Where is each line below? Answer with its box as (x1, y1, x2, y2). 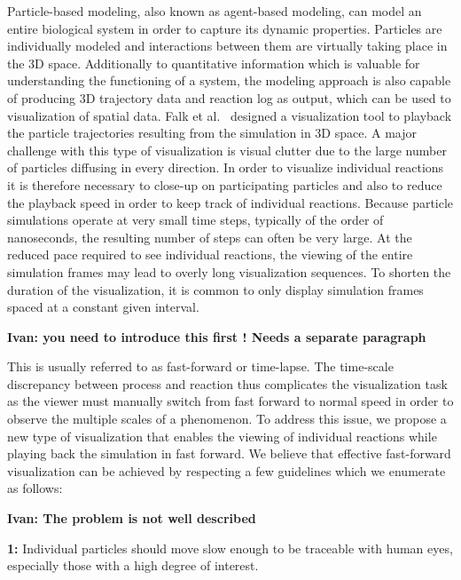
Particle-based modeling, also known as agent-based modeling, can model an (7, 2, 422, 20)
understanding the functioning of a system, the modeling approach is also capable (7, 71, 451, 90)
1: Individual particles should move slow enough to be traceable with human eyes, (7, 538, 453, 557)
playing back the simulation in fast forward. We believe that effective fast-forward (7, 444, 451, 463)
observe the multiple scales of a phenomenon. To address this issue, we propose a (7, 409, 447, 428)
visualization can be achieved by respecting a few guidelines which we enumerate (7, 461, 446, 480)
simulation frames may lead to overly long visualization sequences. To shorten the (7, 262, 451, 281)
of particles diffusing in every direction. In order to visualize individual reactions (7, 158, 444, 177)
